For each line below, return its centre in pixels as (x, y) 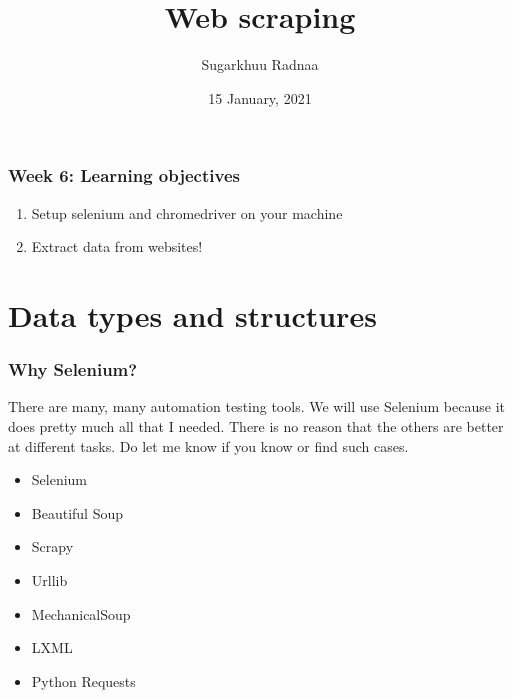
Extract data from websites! (117, 246)
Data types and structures (192, 314)
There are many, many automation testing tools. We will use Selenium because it (256, 406)
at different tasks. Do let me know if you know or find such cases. (208, 445)
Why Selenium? (73, 369)
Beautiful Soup (77, 512)
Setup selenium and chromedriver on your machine (187, 212)
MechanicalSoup (81, 613)
